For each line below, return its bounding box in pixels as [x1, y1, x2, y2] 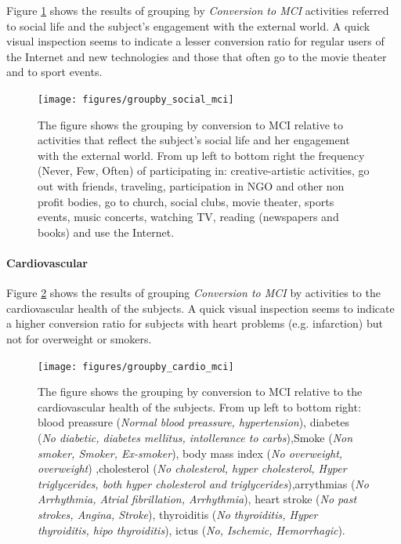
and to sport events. [6, 63, 103, 80]
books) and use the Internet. [38, 223, 175, 240]
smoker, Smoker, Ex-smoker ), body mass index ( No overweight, [38, 444, 343, 461]
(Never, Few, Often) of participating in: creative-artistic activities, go [38, 162, 370, 179]
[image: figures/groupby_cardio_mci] [38, 361, 234, 372]
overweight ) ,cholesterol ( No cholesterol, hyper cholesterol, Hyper [38, 460, 347, 477]
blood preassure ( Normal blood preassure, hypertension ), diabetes [38, 414, 349, 430]
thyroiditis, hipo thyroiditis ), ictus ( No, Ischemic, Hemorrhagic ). [38, 521, 345, 538]
